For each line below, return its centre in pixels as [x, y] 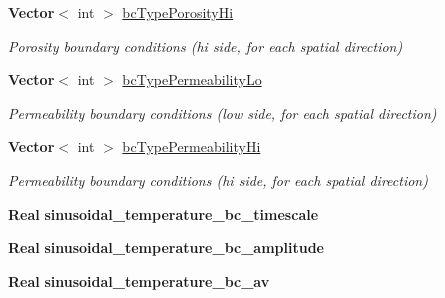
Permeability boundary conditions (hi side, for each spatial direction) [218, 179]
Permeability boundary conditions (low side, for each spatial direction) [222, 112]
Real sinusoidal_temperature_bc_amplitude [166, 247]
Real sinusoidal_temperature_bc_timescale [163, 213]
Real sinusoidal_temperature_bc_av [139, 280]
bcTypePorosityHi [178, 12]
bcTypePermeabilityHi [191, 146]
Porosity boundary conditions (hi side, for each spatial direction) [205, 45]
